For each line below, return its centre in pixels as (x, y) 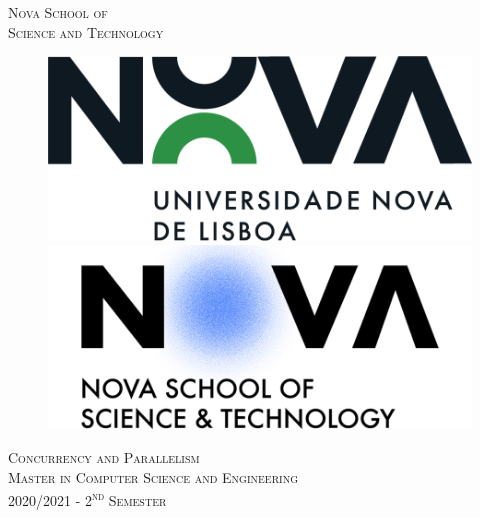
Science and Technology (86, 31)
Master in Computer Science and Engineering (153, 476)
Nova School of (58, 12)
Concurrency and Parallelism (104, 457)
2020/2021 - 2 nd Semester (87, 498)
